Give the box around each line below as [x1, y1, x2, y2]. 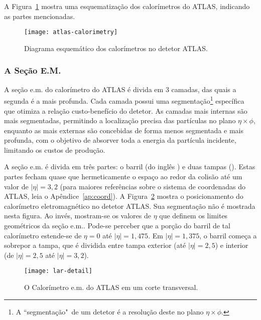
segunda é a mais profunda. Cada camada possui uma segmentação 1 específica [4, 94, 244, 106]
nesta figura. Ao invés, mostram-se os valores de [4, 210, 151, 221]
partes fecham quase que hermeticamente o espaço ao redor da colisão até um [4, 171, 242, 182]
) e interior [215, 240, 248, 250]
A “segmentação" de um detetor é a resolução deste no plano [16, 306, 204, 316]
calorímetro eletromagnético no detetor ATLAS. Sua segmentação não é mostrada [4, 200, 255, 211]
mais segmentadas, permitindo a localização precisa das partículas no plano [4, 115, 236, 126]
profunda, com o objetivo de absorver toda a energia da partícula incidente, [4, 135, 236, 145]
